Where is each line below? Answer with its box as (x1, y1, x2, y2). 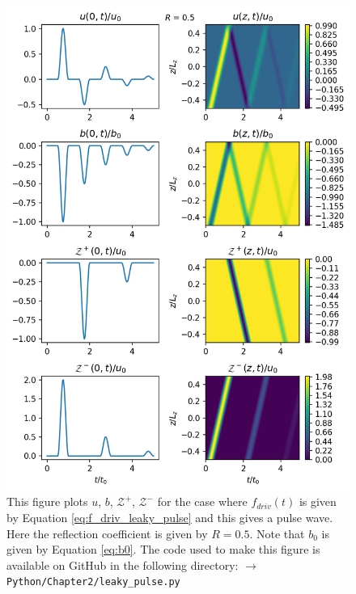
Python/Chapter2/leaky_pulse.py (6, 576, 180, 588)
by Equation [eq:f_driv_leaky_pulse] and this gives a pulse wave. (6, 509, 333, 526)
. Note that (249, 524, 305, 541)
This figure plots (6, 493, 88, 510)
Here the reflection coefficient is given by (6, 524, 208, 541)
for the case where (157, 493, 248, 510)
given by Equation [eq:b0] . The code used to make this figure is (6, 541, 320, 558)
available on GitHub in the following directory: (6, 556, 239, 573)
